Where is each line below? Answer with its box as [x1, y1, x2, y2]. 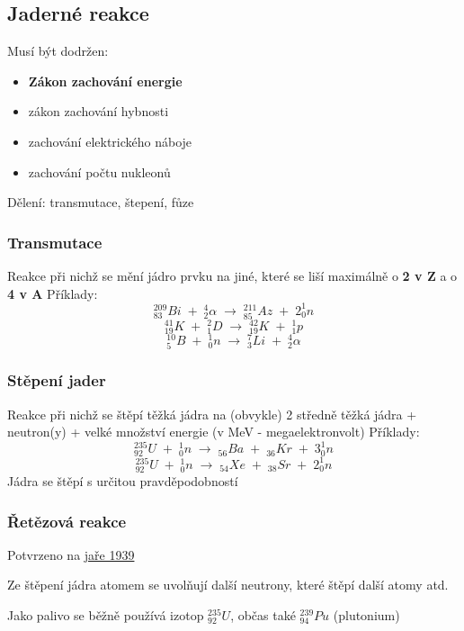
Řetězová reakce [7, 509, 127, 532]
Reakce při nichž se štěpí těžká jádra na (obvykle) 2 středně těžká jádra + [7, 404, 417, 423]
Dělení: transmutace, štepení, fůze [7, 193, 194, 212]
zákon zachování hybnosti [28, 102, 169, 121]
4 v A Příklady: [7, 284, 98, 302]
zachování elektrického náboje [28, 131, 192, 150]
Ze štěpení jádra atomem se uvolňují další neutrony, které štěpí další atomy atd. [7, 575, 449, 594]
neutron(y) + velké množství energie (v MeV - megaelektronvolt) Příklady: [7, 422, 420, 441]
